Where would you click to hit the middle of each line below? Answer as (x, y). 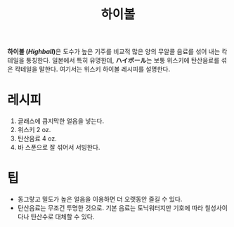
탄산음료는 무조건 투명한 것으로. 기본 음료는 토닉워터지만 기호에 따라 (110, 208)
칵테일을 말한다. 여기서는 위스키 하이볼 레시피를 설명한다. (92, 69)
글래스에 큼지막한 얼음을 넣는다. (60, 121)
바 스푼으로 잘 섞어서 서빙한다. (59, 148)
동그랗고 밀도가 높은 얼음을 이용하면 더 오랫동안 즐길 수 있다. (100, 199)
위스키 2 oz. (34, 130)
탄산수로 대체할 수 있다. (63, 217)
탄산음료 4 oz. (37, 138)
